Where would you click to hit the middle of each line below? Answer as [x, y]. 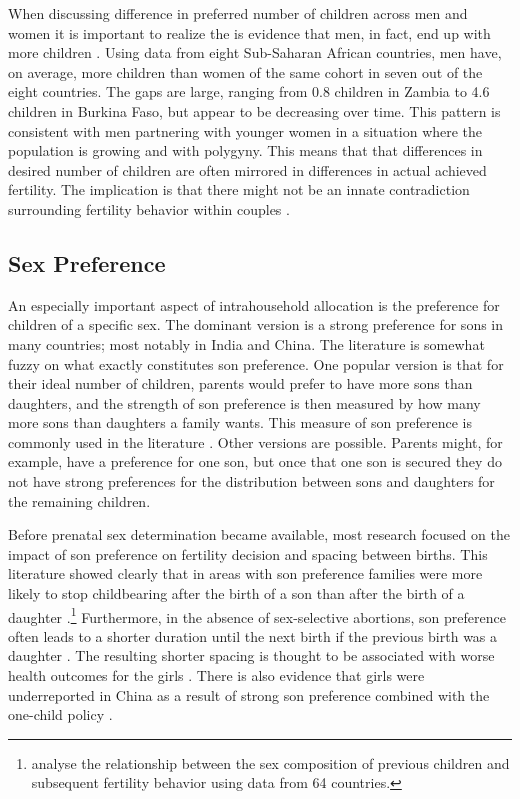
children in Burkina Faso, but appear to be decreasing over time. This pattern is [254, 110]
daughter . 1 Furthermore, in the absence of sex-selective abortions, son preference [257, 615]
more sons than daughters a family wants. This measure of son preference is [240, 422]
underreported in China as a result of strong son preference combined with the [249, 694]
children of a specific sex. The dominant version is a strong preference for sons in [256, 324]
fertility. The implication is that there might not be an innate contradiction [239, 189]
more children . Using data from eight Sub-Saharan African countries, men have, [255, 52]
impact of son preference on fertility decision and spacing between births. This [248, 553]
